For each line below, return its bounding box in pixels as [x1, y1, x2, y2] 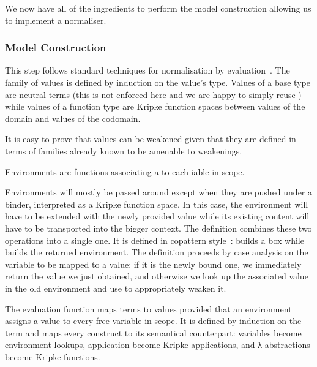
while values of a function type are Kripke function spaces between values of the [5, 100, 305, 113]
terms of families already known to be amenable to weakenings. [5, 144, 242, 157]
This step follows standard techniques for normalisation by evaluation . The [5, 64, 290, 77]
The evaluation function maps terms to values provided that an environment [5, 302, 292, 315]
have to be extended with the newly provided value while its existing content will [5, 210, 310, 222]
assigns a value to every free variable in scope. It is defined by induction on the [5, 314, 302, 327]
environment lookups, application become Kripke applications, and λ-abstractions [5, 338, 310, 351]
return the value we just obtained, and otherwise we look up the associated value [5, 270, 308, 282]
